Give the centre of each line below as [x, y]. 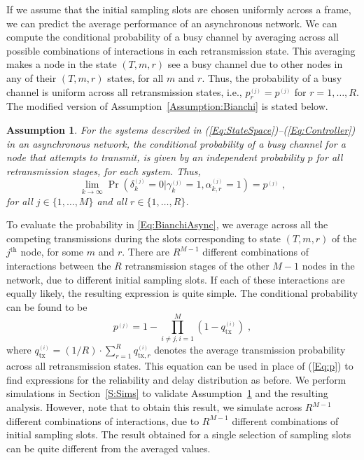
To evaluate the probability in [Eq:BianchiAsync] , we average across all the [167, 224]
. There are [146, 252]
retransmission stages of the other [197, 265]
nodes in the [328, 265]
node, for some [52, 252]
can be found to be [47, 306]
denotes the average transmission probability [250, 350]
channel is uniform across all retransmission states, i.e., [124, 91]
